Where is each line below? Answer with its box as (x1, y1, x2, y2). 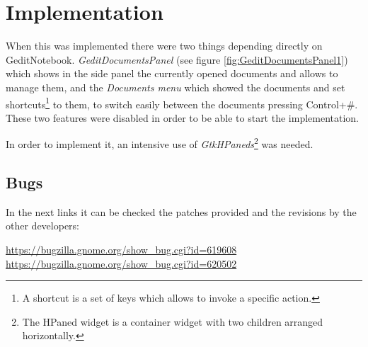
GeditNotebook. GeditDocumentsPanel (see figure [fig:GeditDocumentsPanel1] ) (6, 52, 348, 67)
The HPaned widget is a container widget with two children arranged (22, 314, 323, 329)
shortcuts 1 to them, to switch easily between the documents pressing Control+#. (6, 94, 358, 111)
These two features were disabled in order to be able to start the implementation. (6, 110, 360, 125)
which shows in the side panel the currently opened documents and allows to (6, 66, 338, 81)
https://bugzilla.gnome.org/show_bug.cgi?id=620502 (6, 256, 237, 271)
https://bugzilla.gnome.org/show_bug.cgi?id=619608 (6, 241, 237, 256)
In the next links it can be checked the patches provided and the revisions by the (6, 204, 357, 219)
